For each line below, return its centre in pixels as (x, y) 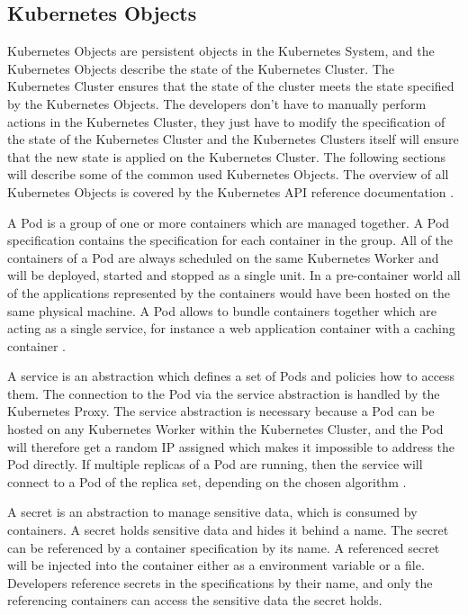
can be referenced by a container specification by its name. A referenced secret (224, 547)
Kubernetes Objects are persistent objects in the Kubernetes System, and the (221, 51)
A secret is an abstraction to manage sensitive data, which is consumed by (212, 512)
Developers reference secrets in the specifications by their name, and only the (220, 582)
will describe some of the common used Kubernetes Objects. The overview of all (228, 174)
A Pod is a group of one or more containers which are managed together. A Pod (229, 222)
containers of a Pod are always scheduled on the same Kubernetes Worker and (223, 257)
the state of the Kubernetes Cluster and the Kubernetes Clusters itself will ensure (233, 139)
